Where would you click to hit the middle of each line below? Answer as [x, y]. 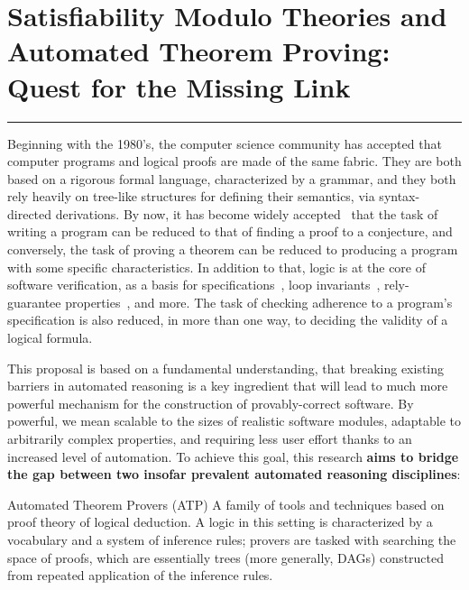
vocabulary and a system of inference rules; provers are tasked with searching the [232, 539]
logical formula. [50, 338]
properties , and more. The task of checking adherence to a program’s [259, 302]
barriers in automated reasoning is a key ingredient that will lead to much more [228, 386]
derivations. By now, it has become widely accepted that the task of [247, 213]
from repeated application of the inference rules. [140, 575]
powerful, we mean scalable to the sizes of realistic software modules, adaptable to [234, 421]
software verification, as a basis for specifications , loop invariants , [194, 285]
